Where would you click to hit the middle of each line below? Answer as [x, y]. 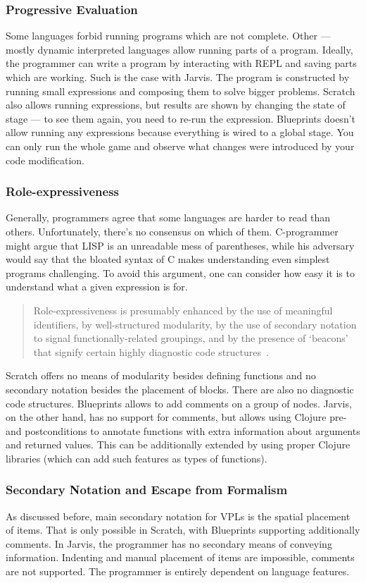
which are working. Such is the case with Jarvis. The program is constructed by [178, 77]
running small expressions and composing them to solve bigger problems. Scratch [181, 91]
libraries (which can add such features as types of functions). [137, 458]
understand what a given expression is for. [97, 287]
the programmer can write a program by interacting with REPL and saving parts [181, 63]
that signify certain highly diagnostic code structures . [151, 351]
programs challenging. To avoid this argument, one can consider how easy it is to [180, 272]
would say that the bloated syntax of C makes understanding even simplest [168, 259]
